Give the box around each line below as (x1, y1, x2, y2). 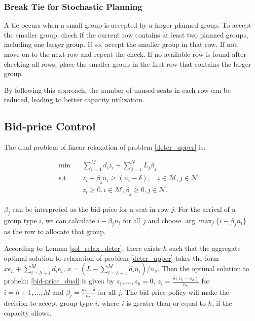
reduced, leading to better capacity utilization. (4, 94, 145, 105)
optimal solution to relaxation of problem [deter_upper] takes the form (4, 252, 219, 263)
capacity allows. (4, 308, 52, 318)
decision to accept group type (4, 298, 93, 308)
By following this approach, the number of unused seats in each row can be (4, 84, 231, 95)
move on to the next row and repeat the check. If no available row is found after (4, 49, 246, 59)
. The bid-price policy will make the (121, 286, 229, 297)
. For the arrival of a (174, 203, 236, 214)
